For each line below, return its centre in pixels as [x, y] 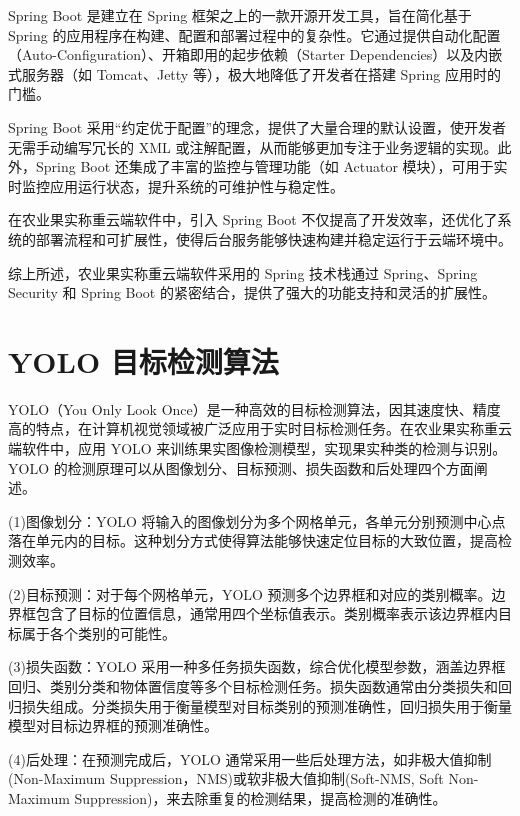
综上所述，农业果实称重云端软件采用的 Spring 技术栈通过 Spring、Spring [243, 272]
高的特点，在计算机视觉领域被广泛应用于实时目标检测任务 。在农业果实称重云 [260, 428]
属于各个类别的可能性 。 [98, 632]
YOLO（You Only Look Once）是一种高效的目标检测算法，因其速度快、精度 [254, 408]
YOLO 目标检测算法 [143, 360]
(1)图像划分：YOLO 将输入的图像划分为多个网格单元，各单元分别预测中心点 [257, 520]
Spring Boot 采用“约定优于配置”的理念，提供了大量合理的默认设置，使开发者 [257, 126]
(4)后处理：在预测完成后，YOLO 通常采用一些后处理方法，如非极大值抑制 [250, 758]
